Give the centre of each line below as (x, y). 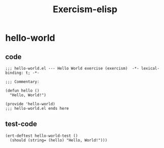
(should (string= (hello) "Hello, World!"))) (59, 140)
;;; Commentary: (22, 82)
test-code (21, 124)
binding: (14, 73)
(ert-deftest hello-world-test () (42, 136)
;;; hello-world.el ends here (37, 108)
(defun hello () (22, 91)
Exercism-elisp (85, 9)
